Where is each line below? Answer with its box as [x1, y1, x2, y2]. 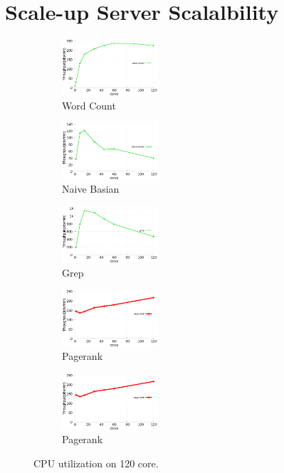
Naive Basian [62, 181, 120, 196]
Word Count [62, 97, 116, 112]
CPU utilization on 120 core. [33, 456, 159, 471]
